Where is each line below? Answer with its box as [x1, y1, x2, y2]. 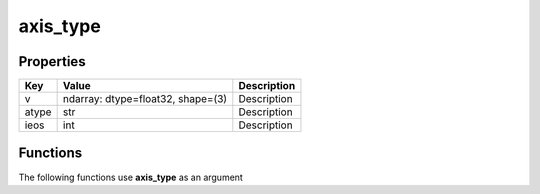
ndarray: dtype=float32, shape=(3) [62, 92, 228, 106]
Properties [18, 53, 86, 70]
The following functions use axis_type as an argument [18, 171, 244, 183]
